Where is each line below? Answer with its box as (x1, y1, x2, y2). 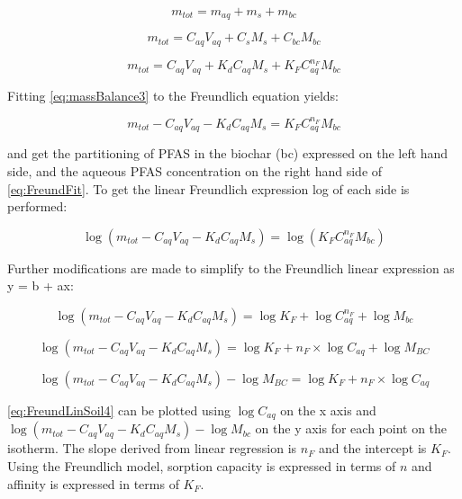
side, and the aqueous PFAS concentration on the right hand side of (7, 162, 383, 180)
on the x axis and (280, 400, 376, 419)
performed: (7, 197, 68, 216)
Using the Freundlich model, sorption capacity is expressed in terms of (7, 457, 396, 476)
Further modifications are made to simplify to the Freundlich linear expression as (7, 258, 455, 277)
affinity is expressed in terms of (7, 474, 179, 493)
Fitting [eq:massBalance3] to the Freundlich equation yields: (7, 85, 339, 104)
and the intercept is (318, 439, 427, 458)
